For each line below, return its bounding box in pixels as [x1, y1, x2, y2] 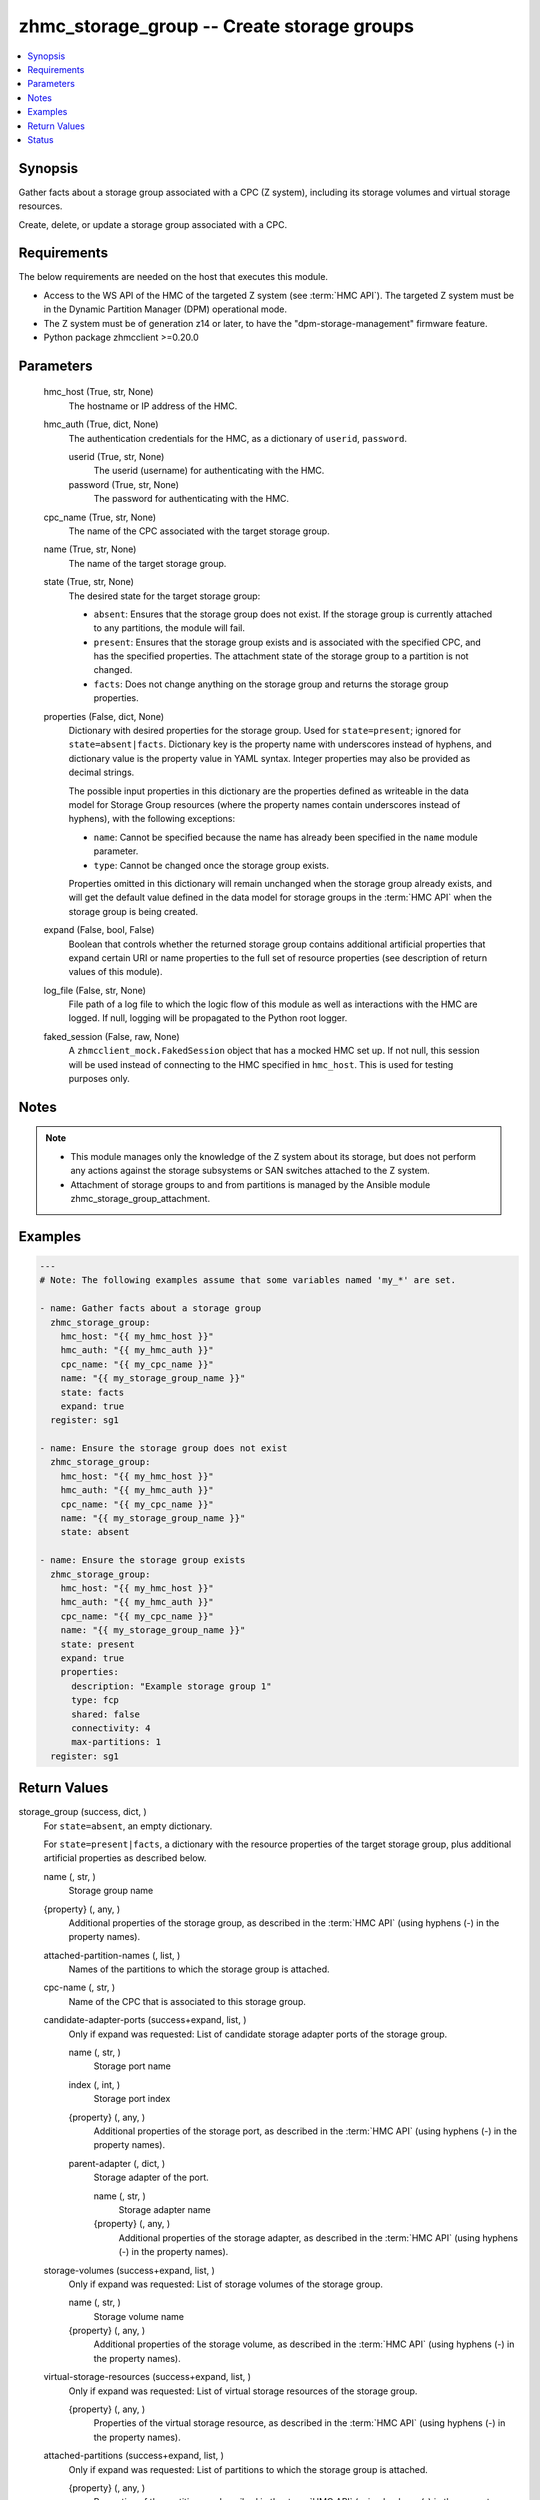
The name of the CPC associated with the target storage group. [68, 525, 330, 537]
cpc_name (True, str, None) [43, 511, 157, 523]
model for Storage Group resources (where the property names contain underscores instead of [68, 799, 461, 810]
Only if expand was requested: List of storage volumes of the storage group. [68, 2278, 384, 2290]
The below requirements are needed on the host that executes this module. [18, 271, 329, 283]
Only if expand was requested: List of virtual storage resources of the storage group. [68, 2385, 418, 2397]
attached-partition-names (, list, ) [43, 1949, 181, 1961]
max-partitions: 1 [71, 1736, 162, 1748]
